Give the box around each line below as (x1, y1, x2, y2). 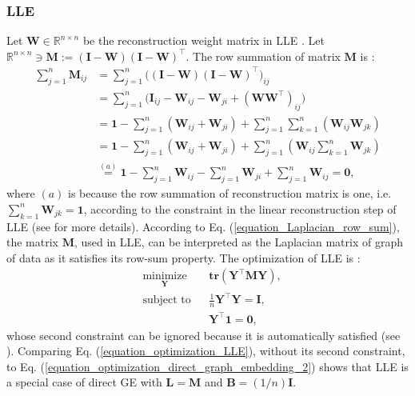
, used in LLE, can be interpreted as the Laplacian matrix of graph (74, 234, 403, 250)
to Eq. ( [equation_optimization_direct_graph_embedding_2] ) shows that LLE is (6, 358, 409, 374)
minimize (142, 270, 187, 282)
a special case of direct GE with (6, 374, 162, 390)
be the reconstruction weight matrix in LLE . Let (82, 32, 325, 49)
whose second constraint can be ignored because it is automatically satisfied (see (6, 326, 401, 343)
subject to (142, 294, 191, 306)
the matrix (6, 234, 58, 250)
